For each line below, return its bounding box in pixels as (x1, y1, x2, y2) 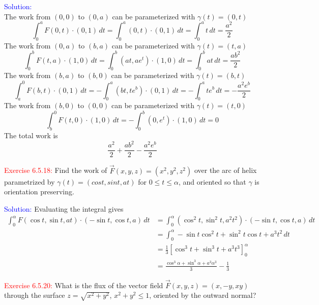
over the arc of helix (194, 165, 257, 175)
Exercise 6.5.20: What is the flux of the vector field (4, 279, 163, 290)
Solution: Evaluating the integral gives (4, 203, 124, 214)
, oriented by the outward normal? (149, 290, 256, 300)
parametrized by (4, 176, 55, 187)
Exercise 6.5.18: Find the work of (4, 165, 107, 175)
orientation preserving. (4, 186, 74, 197)
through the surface (4, 290, 65, 300)
